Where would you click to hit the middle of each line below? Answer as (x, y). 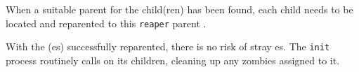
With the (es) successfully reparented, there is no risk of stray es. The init (168, 46)
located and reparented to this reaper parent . (106, 23)
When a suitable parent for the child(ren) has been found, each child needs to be (179, 9)
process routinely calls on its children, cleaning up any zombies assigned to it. (173, 60)
